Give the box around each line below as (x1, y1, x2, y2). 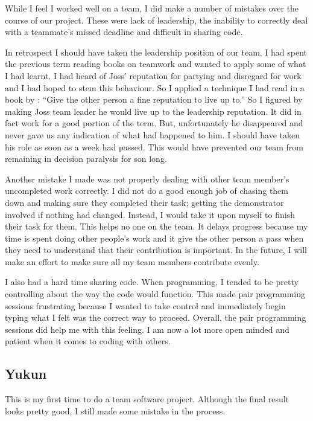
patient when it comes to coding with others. (5, 335, 171, 347)
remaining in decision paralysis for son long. (5, 152, 167, 165)
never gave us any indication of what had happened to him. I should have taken (5, 128, 300, 141)
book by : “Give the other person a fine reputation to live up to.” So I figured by (5, 93, 303, 106)
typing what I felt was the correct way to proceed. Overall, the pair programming (5, 311, 306, 324)
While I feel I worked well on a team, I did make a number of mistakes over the (5, 2, 299, 14)
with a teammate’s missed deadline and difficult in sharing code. (5, 25, 243, 38)
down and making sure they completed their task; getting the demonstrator (5, 196, 284, 208)
